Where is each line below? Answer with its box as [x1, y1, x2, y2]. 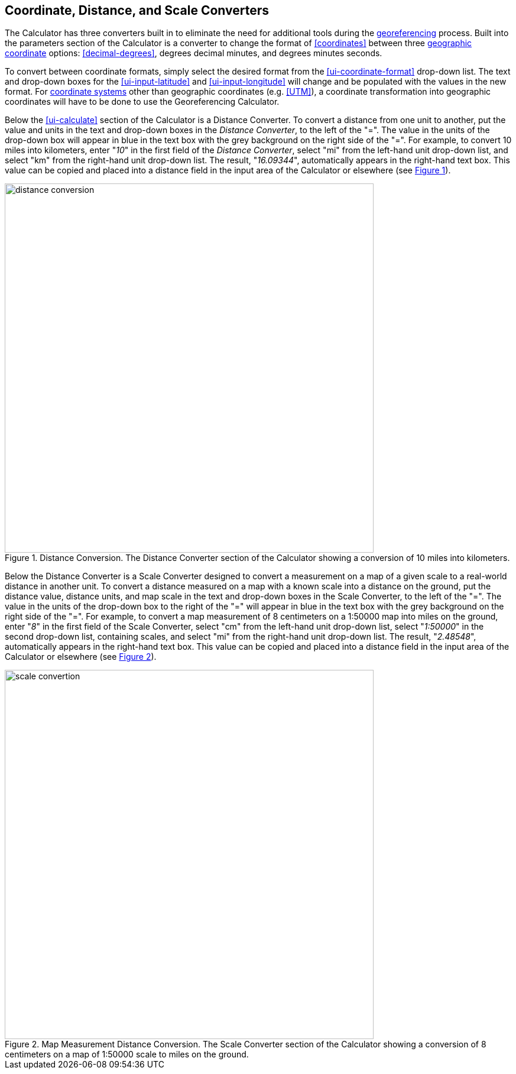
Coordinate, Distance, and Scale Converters [5, 3, 270, 18]
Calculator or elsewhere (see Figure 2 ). [5, 652, 157, 662]
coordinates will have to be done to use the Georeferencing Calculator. [5, 96, 280, 107]
